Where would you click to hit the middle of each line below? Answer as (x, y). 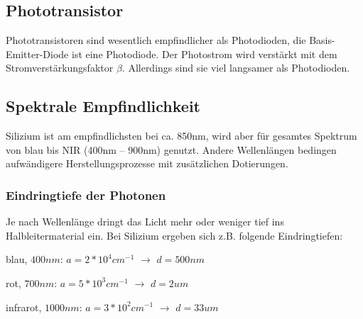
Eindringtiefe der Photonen (86, 195)
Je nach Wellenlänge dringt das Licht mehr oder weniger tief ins (145, 222)
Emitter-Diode (37, 54)
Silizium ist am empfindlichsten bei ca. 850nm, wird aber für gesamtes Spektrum (181, 136)
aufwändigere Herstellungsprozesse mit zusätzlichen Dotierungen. (147, 163)
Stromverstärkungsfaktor (60, 68)
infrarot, (24, 307)
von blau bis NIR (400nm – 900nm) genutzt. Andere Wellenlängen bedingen (171, 149)
